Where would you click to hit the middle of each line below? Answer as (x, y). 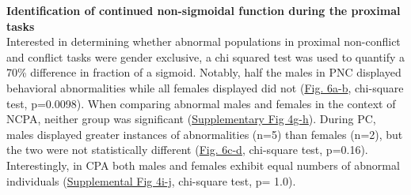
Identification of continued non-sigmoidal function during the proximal (204, 10)
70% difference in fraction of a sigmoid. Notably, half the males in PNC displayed (204, 72)
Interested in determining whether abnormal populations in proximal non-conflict (204, 41)
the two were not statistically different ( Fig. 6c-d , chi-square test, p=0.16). (187, 150)
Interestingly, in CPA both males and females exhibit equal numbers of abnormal (203, 165)
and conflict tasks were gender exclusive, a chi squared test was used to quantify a (206, 56)
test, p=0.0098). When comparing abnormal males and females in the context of (201, 103)
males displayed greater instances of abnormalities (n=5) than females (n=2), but (205, 134)
